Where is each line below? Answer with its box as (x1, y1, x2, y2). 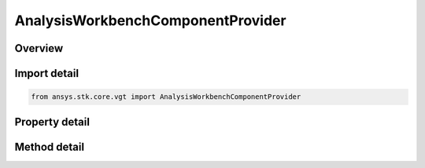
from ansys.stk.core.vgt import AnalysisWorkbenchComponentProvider (31, 93, 301, 101)
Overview (14, 42, 64, 55)
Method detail (14, 140, 85, 153)
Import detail (14, 67, 79, 80)
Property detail (14, 115, 91, 129)
